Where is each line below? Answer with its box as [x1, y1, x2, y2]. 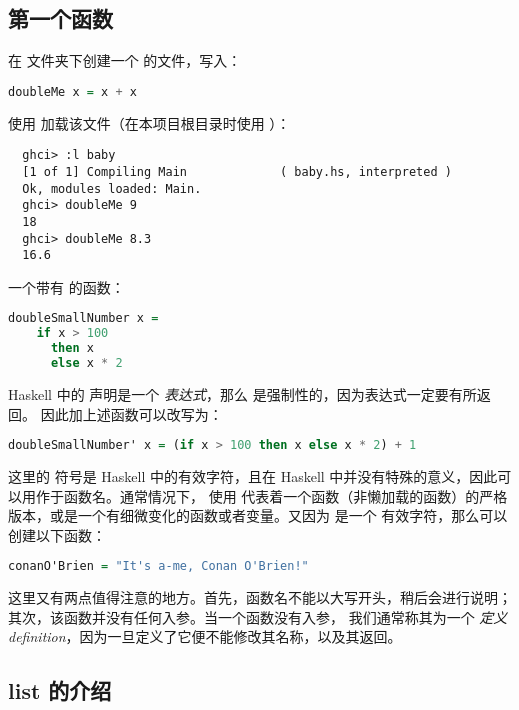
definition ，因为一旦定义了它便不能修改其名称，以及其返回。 [8, 626, 402, 647]
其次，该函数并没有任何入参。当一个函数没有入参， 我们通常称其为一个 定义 [8, 606, 508, 627]
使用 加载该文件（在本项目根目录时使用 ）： [8, 112, 291, 133]
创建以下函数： [8, 524, 106, 545]
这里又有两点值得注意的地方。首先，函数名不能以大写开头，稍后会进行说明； [8, 587, 512, 608]
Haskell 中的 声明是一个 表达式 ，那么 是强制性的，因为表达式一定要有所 [8, 383, 477, 404]
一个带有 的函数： [8, 276, 125, 297]
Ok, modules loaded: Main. [22, 181, 202, 196]
